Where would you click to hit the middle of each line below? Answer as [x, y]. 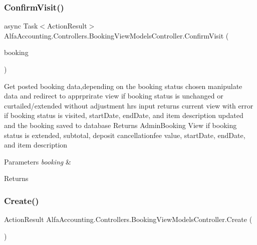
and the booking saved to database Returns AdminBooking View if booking [120, 125]
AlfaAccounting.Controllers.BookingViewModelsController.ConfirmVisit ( [116, 35]
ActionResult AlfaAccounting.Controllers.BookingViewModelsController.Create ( [128, 219]
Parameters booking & [38, 161]
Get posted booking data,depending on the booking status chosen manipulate [123, 86]
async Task [21, 26]
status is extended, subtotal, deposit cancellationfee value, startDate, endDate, [125, 135]
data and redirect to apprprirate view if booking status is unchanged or [114, 96]
